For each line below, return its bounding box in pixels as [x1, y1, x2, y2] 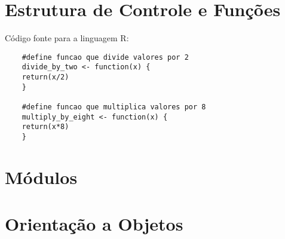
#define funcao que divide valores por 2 [22, 53, 189, 62]
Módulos [5, 164, 78, 189]
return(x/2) [22, 73, 69, 82]
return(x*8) [22, 122, 69, 131]
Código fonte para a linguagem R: [5, 32, 129, 44]
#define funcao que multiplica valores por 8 [22, 103, 206, 111]
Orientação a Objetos [5, 212, 183, 236]
